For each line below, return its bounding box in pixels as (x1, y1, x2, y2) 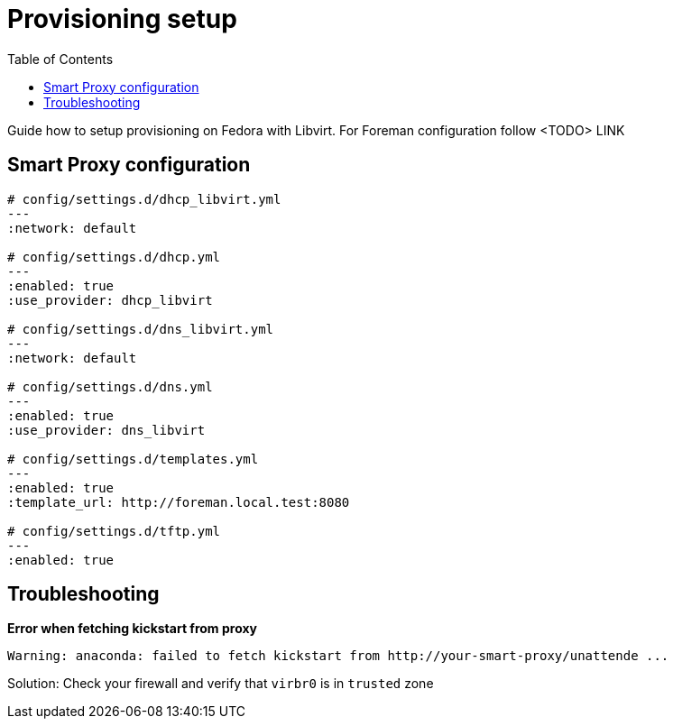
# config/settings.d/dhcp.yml (7, 249, 221, 264)
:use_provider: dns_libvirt (7, 422, 206, 437)
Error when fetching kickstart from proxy (7, 620, 257, 637)
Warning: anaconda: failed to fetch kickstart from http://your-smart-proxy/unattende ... (7, 648, 669, 664)
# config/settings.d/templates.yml (7, 451, 259, 466)
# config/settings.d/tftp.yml (7, 523, 221, 538)
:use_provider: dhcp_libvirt (7, 292, 213, 308)
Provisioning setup (7, 4, 237, 34)
